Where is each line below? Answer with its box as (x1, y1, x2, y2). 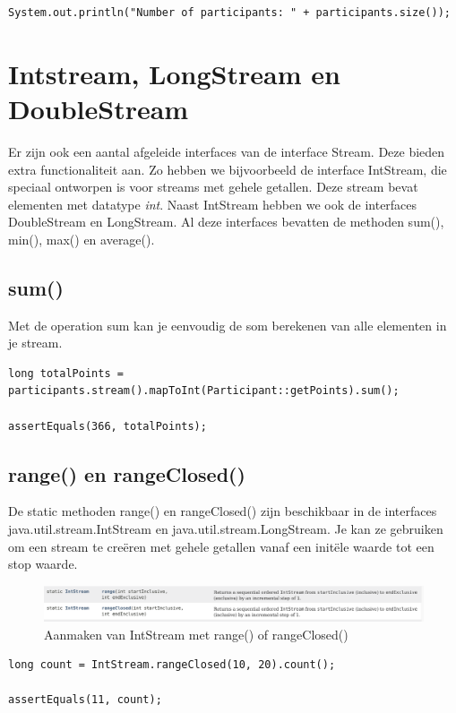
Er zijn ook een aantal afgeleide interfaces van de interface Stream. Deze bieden (8, 142, 445, 160)
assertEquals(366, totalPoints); (8, 419, 207, 433)
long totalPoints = (8, 366, 124, 380)
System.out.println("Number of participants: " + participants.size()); (8, 6, 451, 19)
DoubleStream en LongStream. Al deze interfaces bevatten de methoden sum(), (8, 212, 444, 231)
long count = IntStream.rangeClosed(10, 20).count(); (8, 658, 336, 672)
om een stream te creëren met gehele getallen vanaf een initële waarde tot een (8, 537, 434, 555)
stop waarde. (8, 554, 78, 573)
